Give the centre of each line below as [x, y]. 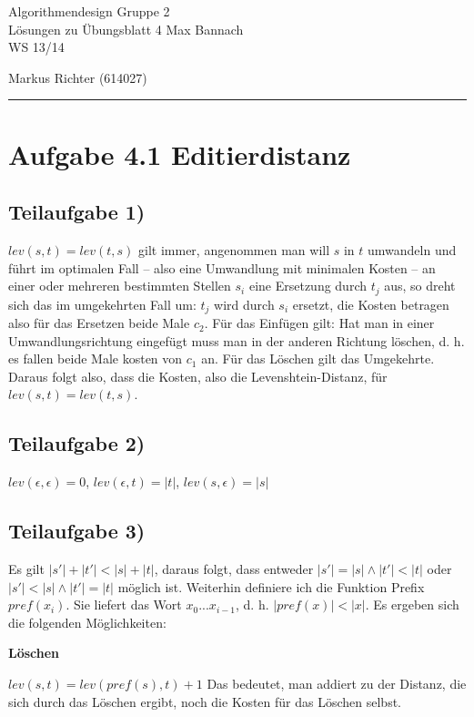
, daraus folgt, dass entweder [234, 569]
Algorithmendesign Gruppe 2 [89, 11]
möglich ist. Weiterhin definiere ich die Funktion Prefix [271, 586]
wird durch [244, 304]
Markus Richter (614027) [78, 77]
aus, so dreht [420, 286]
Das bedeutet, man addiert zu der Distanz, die [337, 683]
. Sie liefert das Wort [124, 604]
